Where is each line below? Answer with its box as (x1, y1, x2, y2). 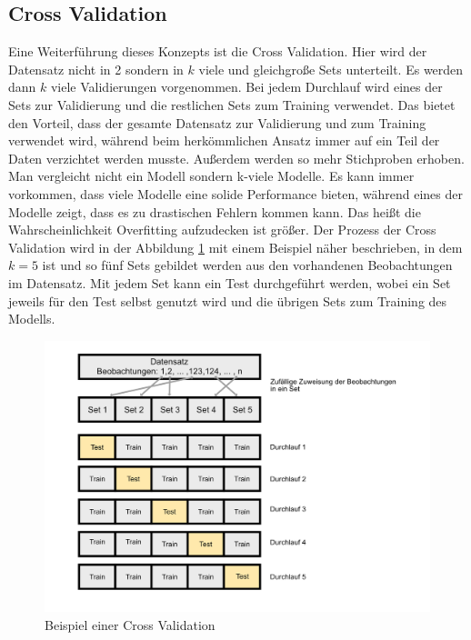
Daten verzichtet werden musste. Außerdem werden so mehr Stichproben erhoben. (8, 148, 465, 167)
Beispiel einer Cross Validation (45, 615, 215, 634)
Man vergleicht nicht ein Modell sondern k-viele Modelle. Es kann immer (8, 166, 415, 185)
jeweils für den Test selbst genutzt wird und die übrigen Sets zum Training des (8, 291, 447, 310)
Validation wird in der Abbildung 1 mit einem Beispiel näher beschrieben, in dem (8, 237, 463, 256)
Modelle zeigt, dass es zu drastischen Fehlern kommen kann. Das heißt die (8, 202, 421, 221)
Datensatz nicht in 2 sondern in (8, 59, 184, 78)
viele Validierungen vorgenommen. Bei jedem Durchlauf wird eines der (50, 77, 443, 96)
